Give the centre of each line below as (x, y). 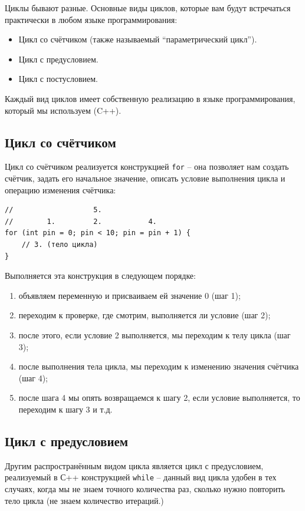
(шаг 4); (33, 378)
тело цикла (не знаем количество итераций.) (84, 500)
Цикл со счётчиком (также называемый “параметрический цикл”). (138, 39)
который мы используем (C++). (63, 110)
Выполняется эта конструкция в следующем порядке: (100, 276)
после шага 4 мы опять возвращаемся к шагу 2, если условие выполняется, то (159, 398)
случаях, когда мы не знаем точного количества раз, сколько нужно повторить (145, 488)
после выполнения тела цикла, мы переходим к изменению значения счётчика (159, 366)
